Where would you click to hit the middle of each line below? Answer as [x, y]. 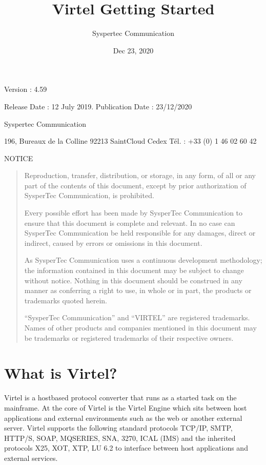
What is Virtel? [61, 373]
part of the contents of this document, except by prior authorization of [135, 185]
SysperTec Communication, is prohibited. [89, 195]
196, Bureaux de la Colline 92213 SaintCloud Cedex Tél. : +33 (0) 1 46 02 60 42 [130, 141]
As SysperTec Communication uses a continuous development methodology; [143, 260]
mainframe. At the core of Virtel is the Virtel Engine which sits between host [126, 407]
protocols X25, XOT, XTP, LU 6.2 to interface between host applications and [126, 448]
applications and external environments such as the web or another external [123, 418]
